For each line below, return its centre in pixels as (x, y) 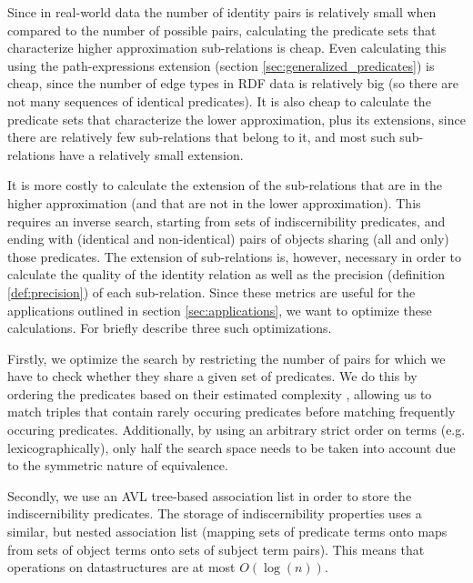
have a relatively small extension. (151, 154)
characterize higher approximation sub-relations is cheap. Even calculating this (227, 48)
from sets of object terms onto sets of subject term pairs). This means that (216, 549)
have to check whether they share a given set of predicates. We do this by (212, 376)
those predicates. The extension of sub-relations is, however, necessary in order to (234, 256)
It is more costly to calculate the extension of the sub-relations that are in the (225, 185)
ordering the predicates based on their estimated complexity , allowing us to (220, 393)
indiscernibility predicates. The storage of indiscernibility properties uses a (215, 513)
